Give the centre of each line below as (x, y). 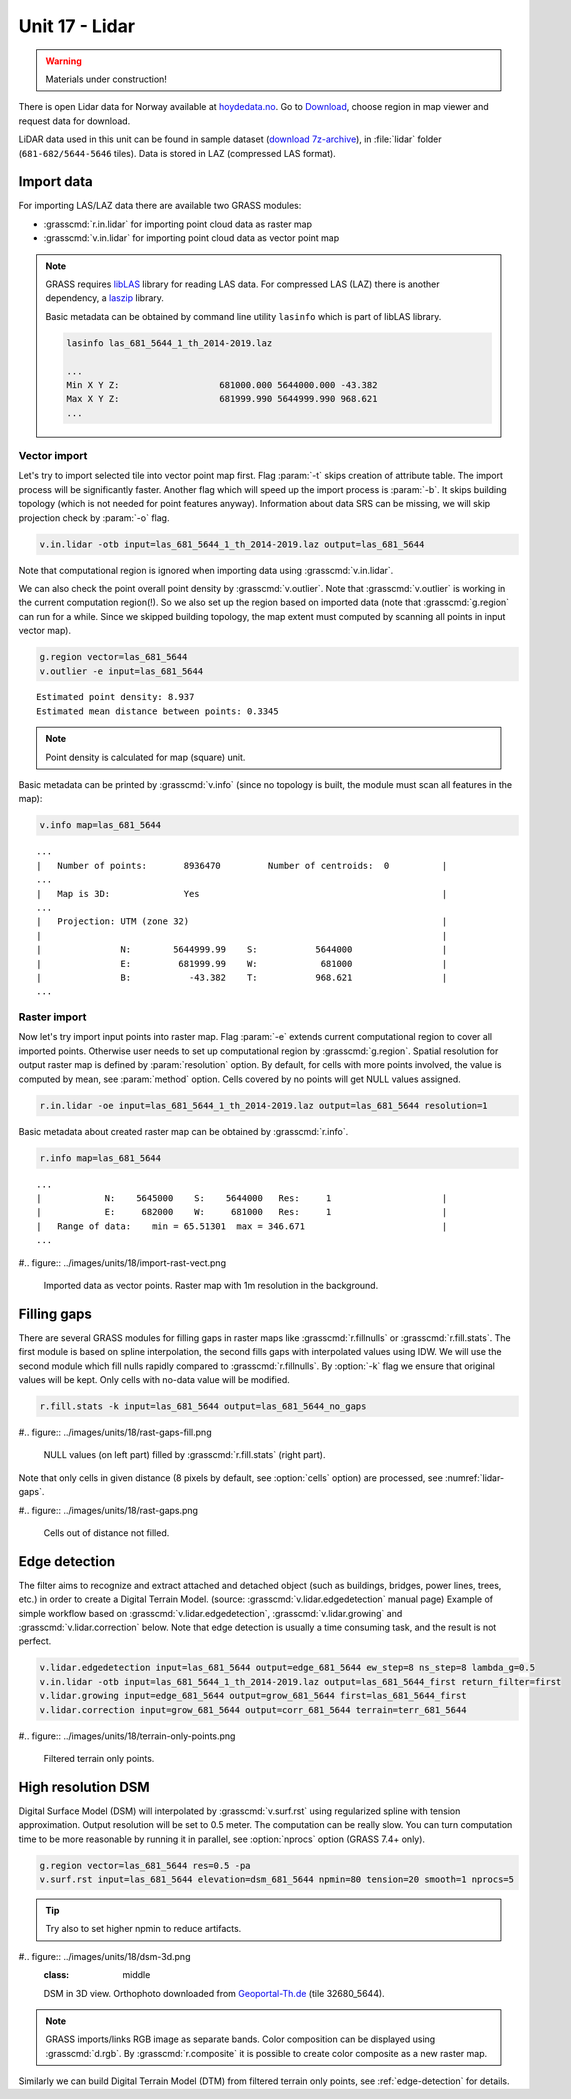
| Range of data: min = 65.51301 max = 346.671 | (242, 1226)
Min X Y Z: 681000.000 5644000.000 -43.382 (222, 384)
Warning (63, 61)
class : (56, 1975)
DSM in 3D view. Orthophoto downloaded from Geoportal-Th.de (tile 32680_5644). (214, 1993)
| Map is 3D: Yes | (242, 893)
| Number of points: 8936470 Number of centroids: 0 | (242, 865)
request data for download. (74, 121)
